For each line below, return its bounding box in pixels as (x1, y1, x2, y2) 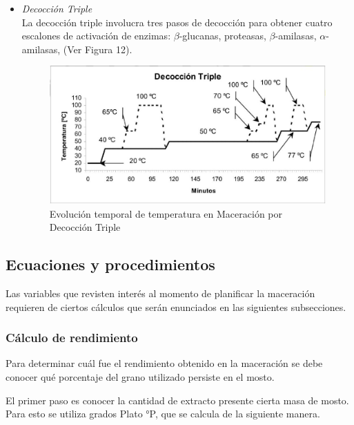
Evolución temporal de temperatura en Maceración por (49, 206, 282, 220)
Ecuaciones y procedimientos (6, 254, 215, 275)
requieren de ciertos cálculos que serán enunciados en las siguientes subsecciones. (6, 299, 346, 314)
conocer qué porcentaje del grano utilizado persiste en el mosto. (6, 370, 275, 384)
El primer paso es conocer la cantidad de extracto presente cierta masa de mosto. (6, 393, 349, 407)
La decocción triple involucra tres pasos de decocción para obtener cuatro (21, 15, 333, 29)
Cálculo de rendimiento (6, 329, 138, 346)
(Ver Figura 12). (63, 41, 132, 56)
